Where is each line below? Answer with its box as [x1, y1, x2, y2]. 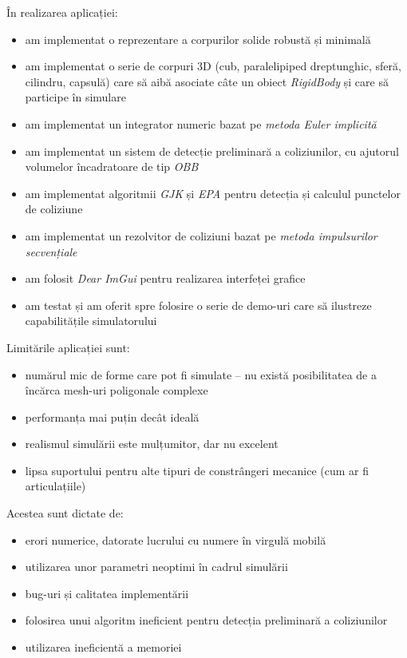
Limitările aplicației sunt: [6, 339, 130, 355]
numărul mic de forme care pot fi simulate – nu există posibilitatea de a [25, 366, 377, 383]
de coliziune [25, 200, 83, 217]
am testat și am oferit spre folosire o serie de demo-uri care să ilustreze [25, 296, 372, 313]
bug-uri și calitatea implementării [25, 585, 189, 601]
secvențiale [25, 243, 77, 260]
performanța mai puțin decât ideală [25, 408, 200, 425]
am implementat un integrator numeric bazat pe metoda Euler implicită [25, 115, 377, 132]
